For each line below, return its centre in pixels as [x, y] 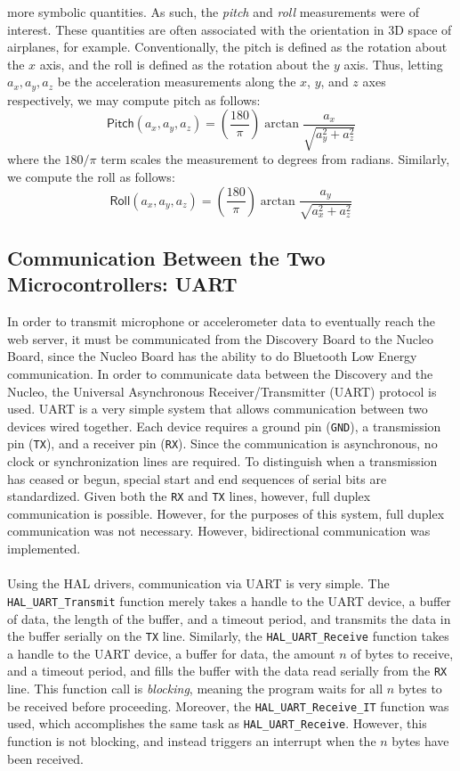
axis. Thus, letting [393, 64]
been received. [45, 758]
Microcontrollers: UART [122, 284]
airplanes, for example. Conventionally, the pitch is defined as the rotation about [227, 47]
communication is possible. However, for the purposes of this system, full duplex [226, 513]
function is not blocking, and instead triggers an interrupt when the [192, 740]
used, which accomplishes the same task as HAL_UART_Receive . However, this [217, 723]
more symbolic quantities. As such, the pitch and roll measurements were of [214, 12]
